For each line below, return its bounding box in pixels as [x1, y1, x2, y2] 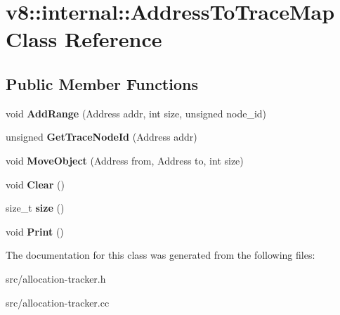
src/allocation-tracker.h [6, 271, 106, 285]
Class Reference [6, 25, 162, 53]
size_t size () [6, 200, 65, 215]
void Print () [6, 224, 64, 238]
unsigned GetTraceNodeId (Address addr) [6, 129, 197, 144]
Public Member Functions [6, 72, 198, 94]
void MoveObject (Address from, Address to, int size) [6, 153, 244, 167]
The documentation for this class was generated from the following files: [6, 247, 315, 262]
